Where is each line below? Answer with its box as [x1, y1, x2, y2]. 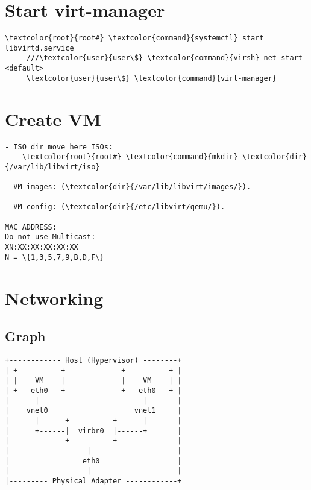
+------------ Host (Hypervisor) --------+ [5, 356, 182, 365]
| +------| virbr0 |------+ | [5, 426, 182, 435]
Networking [5, 285, 104, 310]
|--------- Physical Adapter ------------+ [5, 476, 182, 485]
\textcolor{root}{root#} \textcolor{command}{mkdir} [22, 152, 238, 162]
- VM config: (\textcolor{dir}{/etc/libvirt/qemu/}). [5, 203, 225, 212]
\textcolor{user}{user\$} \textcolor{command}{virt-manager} [26, 74, 277, 83]
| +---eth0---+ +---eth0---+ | [5, 386, 182, 395]
